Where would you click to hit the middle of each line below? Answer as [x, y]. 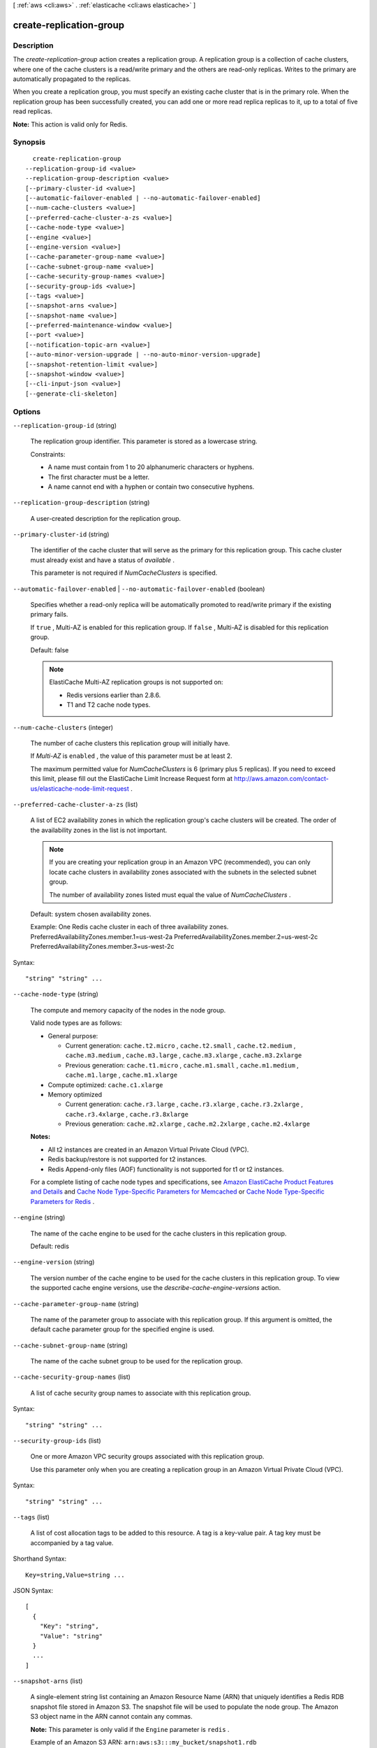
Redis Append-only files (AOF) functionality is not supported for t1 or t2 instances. [166, 1169]
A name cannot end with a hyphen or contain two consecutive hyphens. [151, 487]
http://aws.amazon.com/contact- [282, 779]
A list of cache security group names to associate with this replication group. [141, 1393]
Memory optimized [75, 1094]
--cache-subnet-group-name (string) [71, 1345]
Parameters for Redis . [62, 1201]
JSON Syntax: [33, 1590]
